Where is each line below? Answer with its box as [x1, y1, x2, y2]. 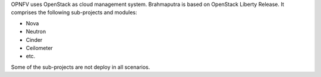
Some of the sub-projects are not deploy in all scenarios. [11, 63, 150, 71]
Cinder [26, 36, 43, 43]
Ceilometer [26, 44, 53, 51]
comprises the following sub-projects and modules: [11, 9, 137, 16]
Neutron [26, 28, 46, 35]
